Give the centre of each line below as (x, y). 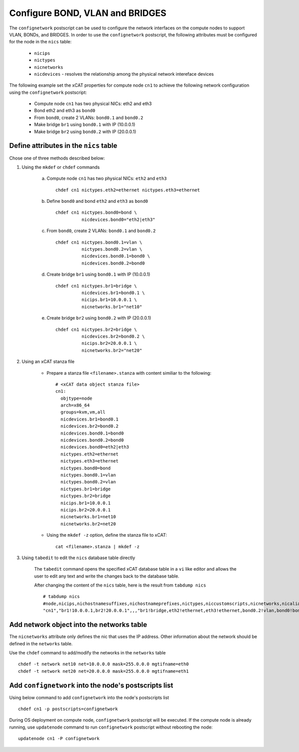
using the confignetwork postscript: (48, 92)
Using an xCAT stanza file (48, 362)
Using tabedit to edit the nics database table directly (78, 558)
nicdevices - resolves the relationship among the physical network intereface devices (124, 74)
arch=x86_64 (75, 405)
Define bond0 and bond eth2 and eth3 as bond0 (97, 201)
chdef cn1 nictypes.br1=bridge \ (96, 286)
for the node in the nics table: (40, 42)
